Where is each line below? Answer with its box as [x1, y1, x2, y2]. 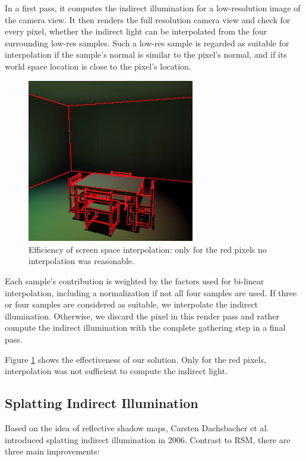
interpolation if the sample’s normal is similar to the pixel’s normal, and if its [5, 48, 287, 61]
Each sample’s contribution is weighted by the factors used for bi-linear [5, 275, 264, 287]
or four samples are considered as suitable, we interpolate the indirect [5, 298, 258, 311]
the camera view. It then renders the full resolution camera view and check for [5, 13, 291, 26]
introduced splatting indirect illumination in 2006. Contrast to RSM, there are [5, 433, 291, 446]
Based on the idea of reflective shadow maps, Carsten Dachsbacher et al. [5, 421, 269, 434]
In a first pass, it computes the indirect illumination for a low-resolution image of [5, 2, 301, 14]
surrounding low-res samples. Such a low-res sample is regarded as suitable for [5, 36, 289, 49]
